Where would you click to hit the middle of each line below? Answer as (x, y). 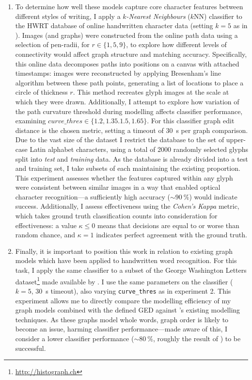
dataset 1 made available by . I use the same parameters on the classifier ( (124, 281)
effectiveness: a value (46, 225)
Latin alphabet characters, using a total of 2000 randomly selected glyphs (139, 149)
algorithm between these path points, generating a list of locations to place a (129, 82)
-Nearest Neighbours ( (158, 16)
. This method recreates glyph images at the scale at (151, 92)
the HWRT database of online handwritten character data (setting (114, 25)
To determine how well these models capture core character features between (129, 6)
